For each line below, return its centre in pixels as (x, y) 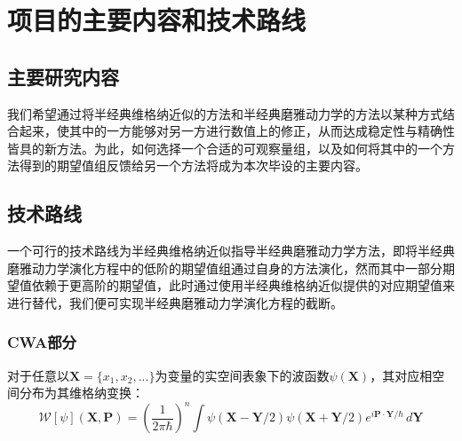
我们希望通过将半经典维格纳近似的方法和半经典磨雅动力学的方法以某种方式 (225, 113)
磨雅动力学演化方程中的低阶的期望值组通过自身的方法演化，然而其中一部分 (225, 268)
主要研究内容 (63, 76)
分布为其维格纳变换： (81, 393)
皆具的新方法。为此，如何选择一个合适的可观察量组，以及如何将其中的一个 (225, 148)
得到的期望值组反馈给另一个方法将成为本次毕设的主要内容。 (193, 165)
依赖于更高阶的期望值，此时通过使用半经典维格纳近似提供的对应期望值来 (243, 285)
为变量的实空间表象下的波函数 (242, 375)
